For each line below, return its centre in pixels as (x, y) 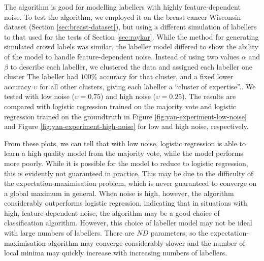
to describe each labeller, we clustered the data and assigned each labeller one (131, 66)
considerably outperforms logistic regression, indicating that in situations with (126, 203)
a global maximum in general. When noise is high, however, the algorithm (119, 193)
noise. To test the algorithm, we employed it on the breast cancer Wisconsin (123, 17)
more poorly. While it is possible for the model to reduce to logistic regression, (126, 163)
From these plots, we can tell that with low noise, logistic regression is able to (125, 143)
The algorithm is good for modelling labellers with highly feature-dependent (122, 7)
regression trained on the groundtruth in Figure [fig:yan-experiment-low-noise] (125, 116)
